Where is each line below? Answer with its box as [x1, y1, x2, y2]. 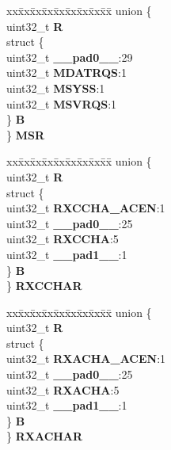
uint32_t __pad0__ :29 [6, 48, 133, 65]
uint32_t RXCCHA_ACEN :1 [6, 200, 165, 216]
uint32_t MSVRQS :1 [6, 95, 117, 112]
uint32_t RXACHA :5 [6, 381, 120, 398]
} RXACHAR [6, 428, 83, 444]
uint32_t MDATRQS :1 [6, 64, 127, 81]
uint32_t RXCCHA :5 [6, 231, 119, 247]
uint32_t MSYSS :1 [6, 79, 105, 96]
